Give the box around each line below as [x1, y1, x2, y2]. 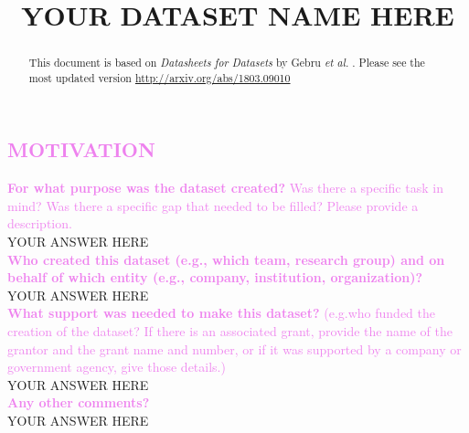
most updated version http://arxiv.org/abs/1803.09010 [28, 69, 291, 85]
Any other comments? [7, 393, 150, 412]
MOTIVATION [7, 135, 155, 164]
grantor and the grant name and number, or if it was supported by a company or [7, 339, 462, 358]
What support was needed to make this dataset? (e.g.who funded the [7, 303, 435, 322]
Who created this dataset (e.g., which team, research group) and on [7, 249, 445, 269]
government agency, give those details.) [7, 357, 226, 376]
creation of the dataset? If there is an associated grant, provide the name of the [7, 322, 453, 341]
